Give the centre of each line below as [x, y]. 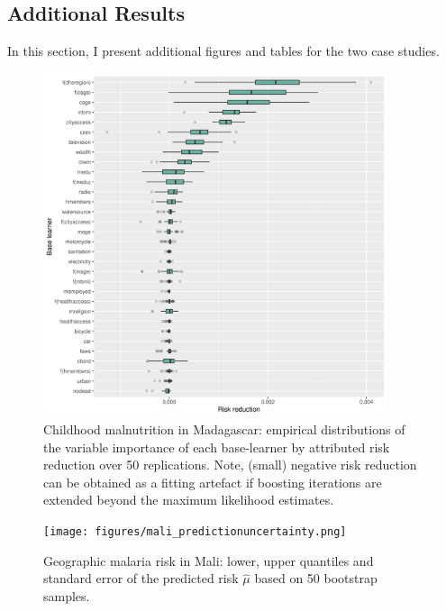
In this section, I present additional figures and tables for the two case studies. [223, 51]
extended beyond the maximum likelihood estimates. [189, 500]
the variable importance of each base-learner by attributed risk [217, 447]
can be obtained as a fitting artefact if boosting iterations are [213, 482]
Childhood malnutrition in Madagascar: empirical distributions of [224, 429]
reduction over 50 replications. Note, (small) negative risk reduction [230, 465]
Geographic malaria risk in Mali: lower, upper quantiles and [209, 560]
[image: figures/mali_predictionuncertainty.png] [195, 531]
